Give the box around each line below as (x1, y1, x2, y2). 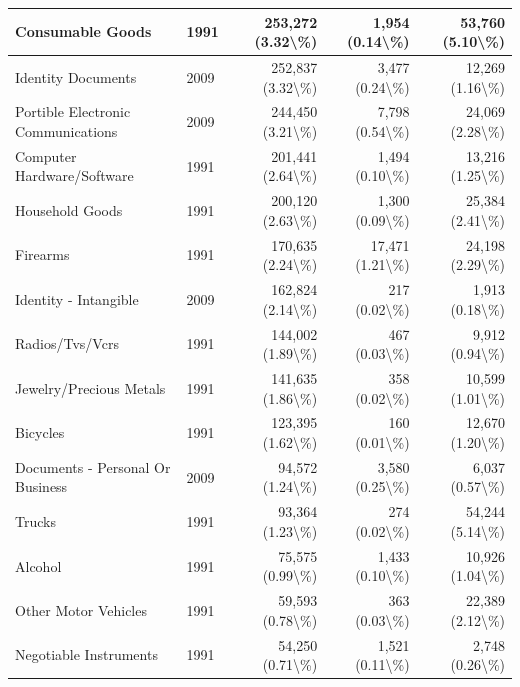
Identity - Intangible (15, 288, 139, 309)
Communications (15, 120, 118, 141)
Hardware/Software (15, 165, 134, 186)
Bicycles (15, 422, 65, 443)
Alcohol (15, 555, 62, 576)
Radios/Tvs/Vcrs (15, 333, 119, 354)
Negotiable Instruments (15, 644, 158, 665)
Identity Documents (15, 66, 137, 87)
